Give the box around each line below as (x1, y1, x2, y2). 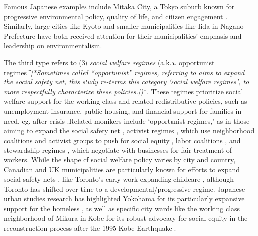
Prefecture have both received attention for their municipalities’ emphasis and (4, 30, 242, 41)
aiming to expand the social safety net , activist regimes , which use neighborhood (4, 125, 255, 136)
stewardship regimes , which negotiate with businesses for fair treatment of (4, 145, 232, 155)
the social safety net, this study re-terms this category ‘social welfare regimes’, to (4, 77, 249, 87)
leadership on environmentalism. (4, 40, 102, 51)
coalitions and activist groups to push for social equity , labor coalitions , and (4, 135, 241, 145)
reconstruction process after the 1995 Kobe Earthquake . (4, 223, 176, 233)
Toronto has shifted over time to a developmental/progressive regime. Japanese (4, 183, 245, 194)
